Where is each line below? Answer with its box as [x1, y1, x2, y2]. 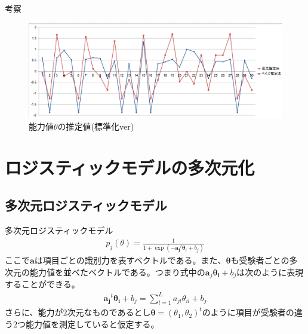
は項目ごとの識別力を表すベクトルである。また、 [34, 254, 226, 266]
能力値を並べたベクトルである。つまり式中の [29, 265, 205, 278]
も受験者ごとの [230, 254, 289, 266]
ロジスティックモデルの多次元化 [5, 155, 255, 179]
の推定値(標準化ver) [57, 119, 134, 132]
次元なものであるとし [67, 306, 151, 318]
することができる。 [5, 278, 80, 290]
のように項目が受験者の [202, 306, 294, 318]
